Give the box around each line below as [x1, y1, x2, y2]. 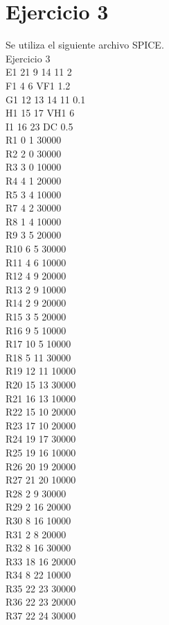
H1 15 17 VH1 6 [6, 105, 75, 120]
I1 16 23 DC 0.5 [6, 119, 73, 133]
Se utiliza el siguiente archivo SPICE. [6, 37, 164, 52]
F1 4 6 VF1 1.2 [6, 78, 71, 92]
